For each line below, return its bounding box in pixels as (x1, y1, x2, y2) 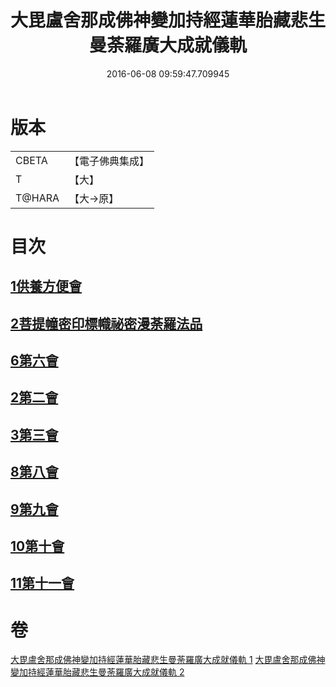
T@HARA (15, 191, 60, 205)
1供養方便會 (10, 278, 83, 295)
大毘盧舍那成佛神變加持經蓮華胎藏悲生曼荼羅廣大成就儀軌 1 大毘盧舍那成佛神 (10, 654, 326, 666)
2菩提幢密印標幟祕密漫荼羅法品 (10, 315, 203, 332)
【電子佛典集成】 (69, 154, 150, 168)
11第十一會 (10, 575, 75, 592)
